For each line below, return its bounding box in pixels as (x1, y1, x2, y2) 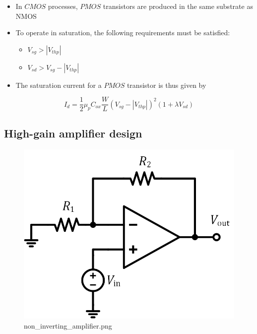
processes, (48, 1, 78, 11)
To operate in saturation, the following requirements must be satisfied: (15, 27, 230, 38)
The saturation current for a (15, 79, 102, 90)
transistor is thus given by (127, 79, 206, 90)
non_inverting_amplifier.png (24, 320, 112, 331)
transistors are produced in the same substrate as (103, 1, 253, 11)
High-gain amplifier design (4, 125, 142, 140)
